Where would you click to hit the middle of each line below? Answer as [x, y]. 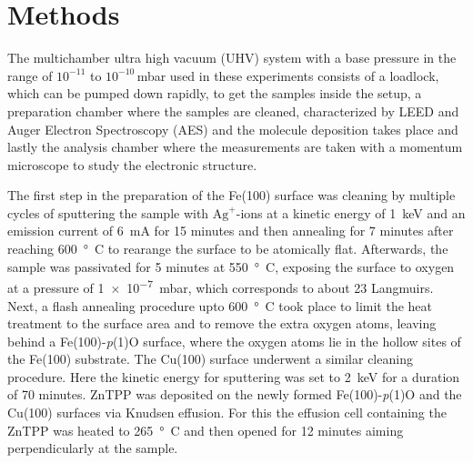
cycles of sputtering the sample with [108, 212]
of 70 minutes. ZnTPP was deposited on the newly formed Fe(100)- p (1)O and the [235, 394]
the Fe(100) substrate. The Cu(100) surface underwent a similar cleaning [210, 359]
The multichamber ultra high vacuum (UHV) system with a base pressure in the [232, 58]
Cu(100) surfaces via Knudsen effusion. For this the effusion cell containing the [227, 413]
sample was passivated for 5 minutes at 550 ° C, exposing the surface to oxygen [231, 266]
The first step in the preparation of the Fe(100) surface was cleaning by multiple [231, 195]
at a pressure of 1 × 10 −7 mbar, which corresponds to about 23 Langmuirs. [221, 286]
